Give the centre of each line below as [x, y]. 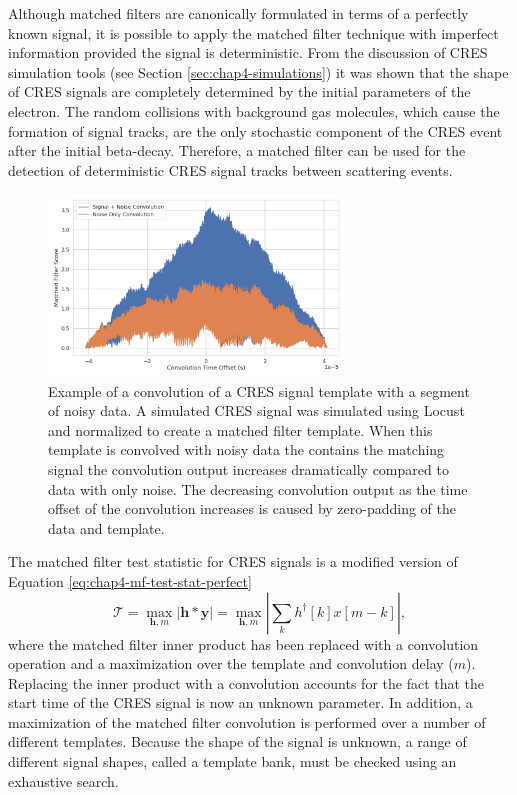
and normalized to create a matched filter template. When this [240, 429]
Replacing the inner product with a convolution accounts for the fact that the [246, 682]
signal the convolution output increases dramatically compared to [248, 468]
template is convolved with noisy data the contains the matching [246, 449]
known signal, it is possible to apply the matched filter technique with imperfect [253, 32]
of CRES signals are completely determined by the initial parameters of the [239, 91]
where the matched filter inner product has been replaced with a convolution [243, 643]
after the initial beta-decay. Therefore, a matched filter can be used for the [237, 150]
